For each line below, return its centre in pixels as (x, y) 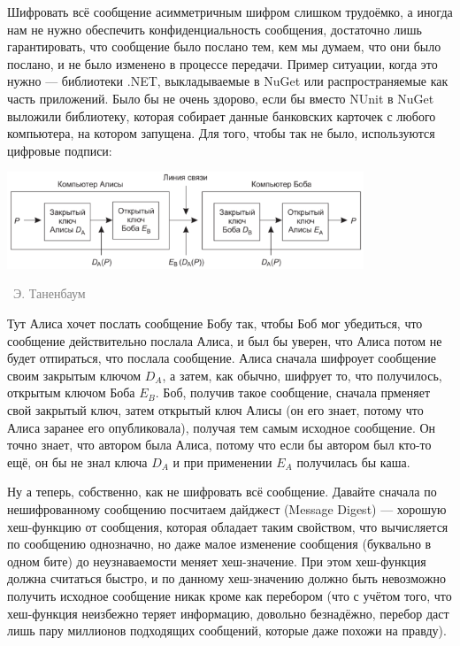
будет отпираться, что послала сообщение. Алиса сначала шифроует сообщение (222, 358)
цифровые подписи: (60, 150)
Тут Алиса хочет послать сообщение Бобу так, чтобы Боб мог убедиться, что (215, 323)
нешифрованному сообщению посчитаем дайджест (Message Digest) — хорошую (227, 508)
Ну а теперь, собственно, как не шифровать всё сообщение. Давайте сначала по (222, 492)
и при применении (222, 461)
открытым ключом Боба (71, 392)
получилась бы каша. (353, 461)
